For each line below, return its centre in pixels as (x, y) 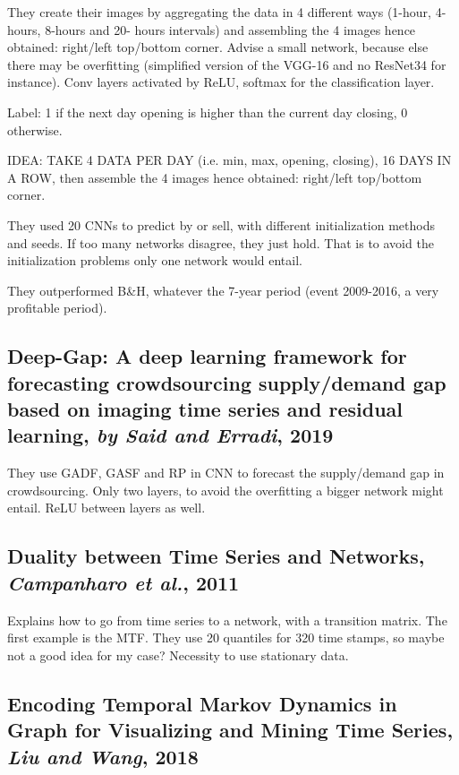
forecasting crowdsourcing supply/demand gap (227, 382)
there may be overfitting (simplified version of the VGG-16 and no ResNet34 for (227, 64)
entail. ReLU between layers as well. (106, 508)
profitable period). (57, 308)
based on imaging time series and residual (205, 409)
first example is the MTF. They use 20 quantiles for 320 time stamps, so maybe (226, 637)
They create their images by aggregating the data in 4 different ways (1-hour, (219, 12)
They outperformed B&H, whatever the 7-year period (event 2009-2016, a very (223, 290)
